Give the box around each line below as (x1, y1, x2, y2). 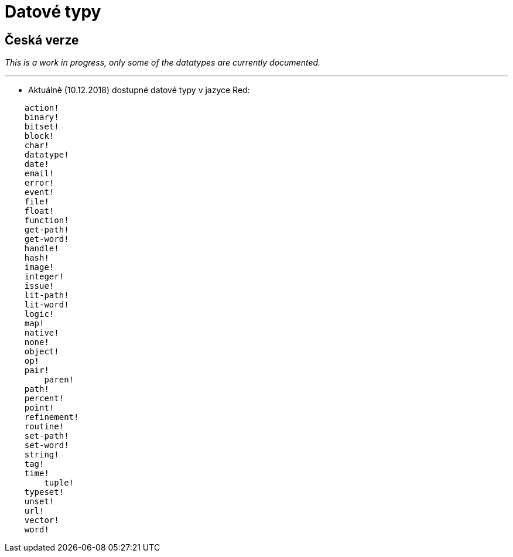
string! (24, 450, 59, 460)
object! (24, 347, 59, 357)
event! (24, 187, 54, 197)
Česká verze (5, 32, 79, 47)
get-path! (24, 225, 69, 235)
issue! (24, 281, 54, 291)
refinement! (24, 412, 79, 422)
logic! (24, 309, 54, 319)
